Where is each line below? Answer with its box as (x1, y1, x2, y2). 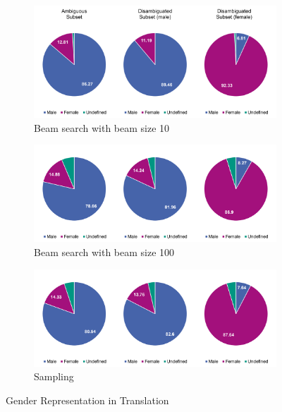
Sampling (34, 369, 74, 384)
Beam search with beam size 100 (34, 245, 175, 260)
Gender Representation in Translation (6, 392, 169, 407)
